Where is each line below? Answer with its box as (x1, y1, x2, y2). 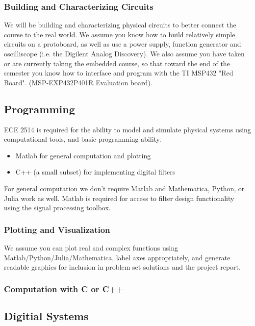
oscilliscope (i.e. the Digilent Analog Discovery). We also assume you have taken (4, 49, 245, 58)
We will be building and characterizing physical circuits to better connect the (4, 20, 236, 30)
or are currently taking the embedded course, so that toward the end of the (4, 58, 230, 68)
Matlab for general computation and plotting (15, 150, 151, 160)
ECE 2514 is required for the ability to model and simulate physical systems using (4, 124, 251, 134)
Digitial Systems (4, 308, 89, 323)
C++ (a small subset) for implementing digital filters (15, 167, 176, 177)
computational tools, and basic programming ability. (4, 134, 161, 144)
